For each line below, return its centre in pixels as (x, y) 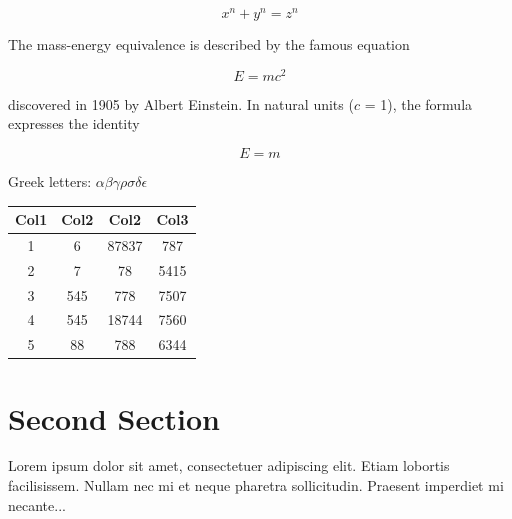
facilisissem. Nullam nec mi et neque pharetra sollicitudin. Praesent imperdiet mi (256, 485)
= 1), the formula (418, 103)
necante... (37, 504)
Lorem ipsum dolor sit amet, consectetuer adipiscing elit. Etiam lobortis (229, 465)
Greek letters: (50, 180)
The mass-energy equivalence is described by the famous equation (209, 44)
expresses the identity (74, 123)
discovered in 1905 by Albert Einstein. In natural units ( (181, 103)
